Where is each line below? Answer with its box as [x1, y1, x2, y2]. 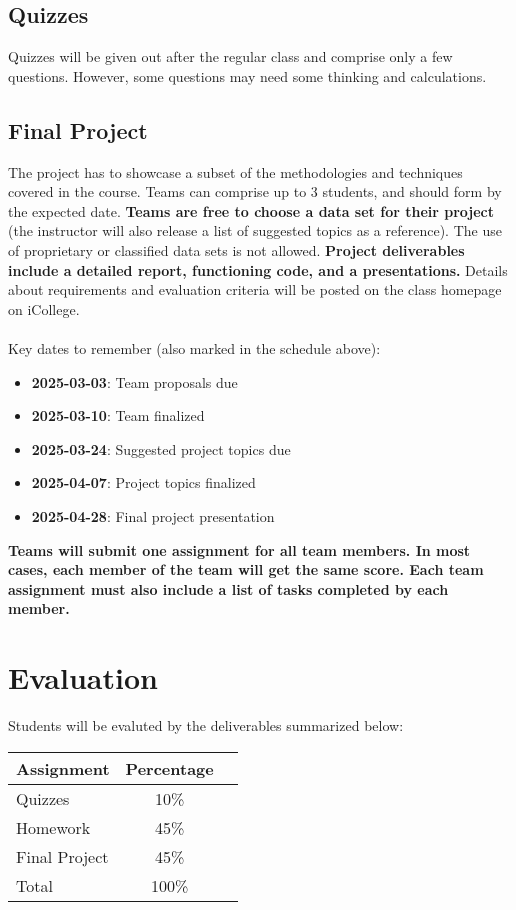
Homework [16, 815, 91, 839]
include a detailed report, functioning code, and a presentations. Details [8, 259, 508, 280]
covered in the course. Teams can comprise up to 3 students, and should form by [8, 181, 502, 202]
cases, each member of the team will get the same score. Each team [8, 559, 484, 580]
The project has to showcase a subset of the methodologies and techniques [8, 161, 463, 182]
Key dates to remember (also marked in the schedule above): [8, 337, 381, 358]
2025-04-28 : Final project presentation [31, 505, 275, 526]
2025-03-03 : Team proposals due [31, 371, 238, 392]
